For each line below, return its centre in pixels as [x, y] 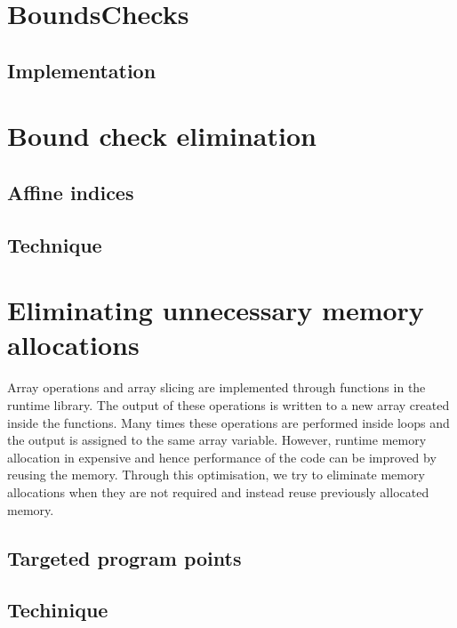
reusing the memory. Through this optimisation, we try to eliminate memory [216, 475]
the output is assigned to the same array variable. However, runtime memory [217, 440]
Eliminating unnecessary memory [216, 310]
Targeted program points [124, 557]
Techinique [58, 610]
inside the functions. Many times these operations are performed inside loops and [228, 422]
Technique [55, 244]
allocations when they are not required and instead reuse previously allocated [218, 491]
